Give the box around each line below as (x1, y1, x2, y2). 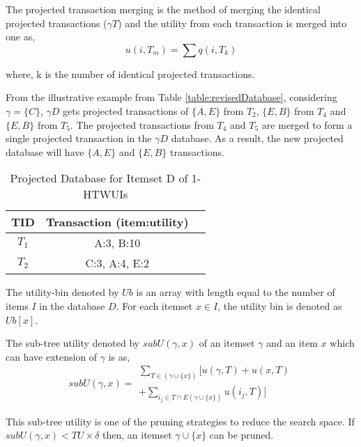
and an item (266, 336, 318, 350)
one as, (6, 29, 36, 44)
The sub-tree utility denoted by (6, 336, 140, 350)
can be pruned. (209, 428, 274, 442)
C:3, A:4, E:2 (85, 255, 149, 272)
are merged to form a (261, 117, 353, 132)
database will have (6, 144, 84, 159)
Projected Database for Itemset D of (10, 170, 188, 187)
